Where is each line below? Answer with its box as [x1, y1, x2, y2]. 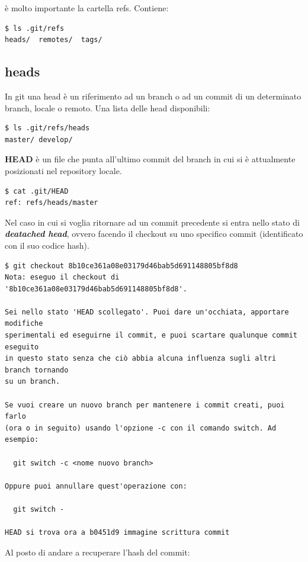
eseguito [5, 342, 39, 351]
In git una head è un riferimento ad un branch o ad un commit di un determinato [5, 89, 301, 102]
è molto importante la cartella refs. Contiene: [5, 2, 169, 14]
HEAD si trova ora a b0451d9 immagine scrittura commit [5, 528, 230, 537]
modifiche [5, 319, 43, 328]
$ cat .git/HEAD [5, 187, 69, 195]
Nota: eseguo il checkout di [5, 273, 120, 282]
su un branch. [5, 377, 60, 386]
